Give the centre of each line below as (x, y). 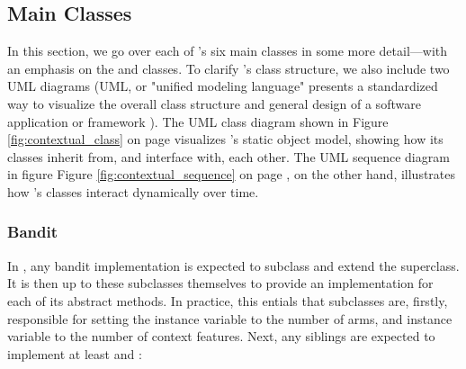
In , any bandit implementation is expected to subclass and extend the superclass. (233, 265)
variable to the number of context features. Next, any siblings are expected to (221, 336)
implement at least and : (75, 353)
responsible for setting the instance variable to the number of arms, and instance (230, 318)
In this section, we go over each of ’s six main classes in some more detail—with (228, 51)
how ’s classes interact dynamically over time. (133, 191)
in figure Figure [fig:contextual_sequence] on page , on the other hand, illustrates (232, 174)
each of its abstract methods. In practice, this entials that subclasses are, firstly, (228, 300)
